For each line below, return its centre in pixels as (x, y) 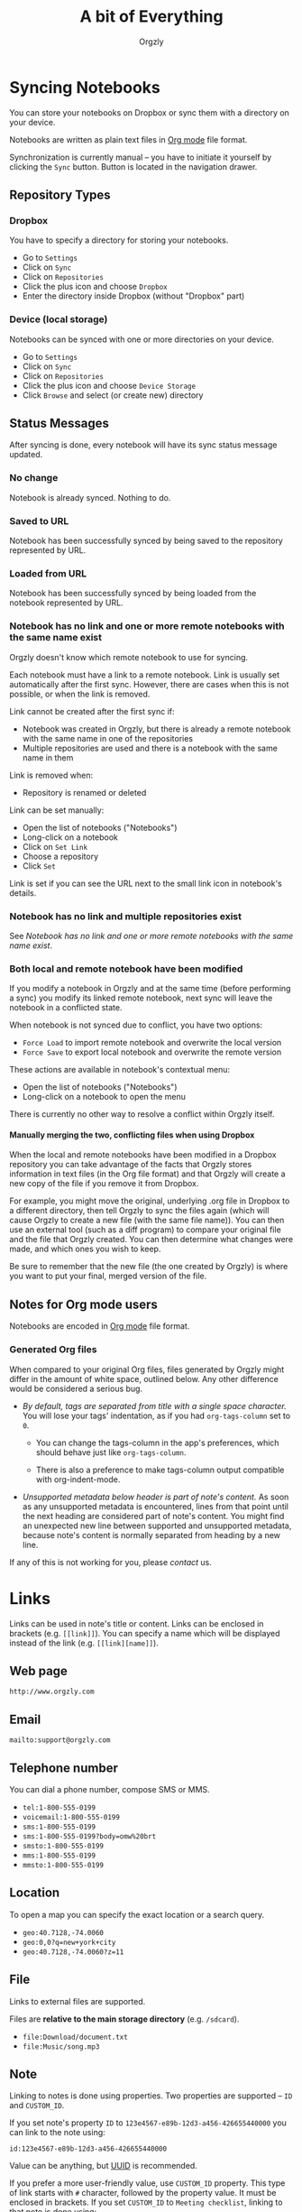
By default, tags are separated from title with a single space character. (154, 1406)
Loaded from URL (48, 573)
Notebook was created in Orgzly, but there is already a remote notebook (156, 729)
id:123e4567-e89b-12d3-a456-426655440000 (88, 2149)
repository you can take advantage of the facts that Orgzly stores (131, 1165)
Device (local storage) (59, 319)
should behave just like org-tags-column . (111, 1452)
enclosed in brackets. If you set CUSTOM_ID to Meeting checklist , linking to (146, 2202)
